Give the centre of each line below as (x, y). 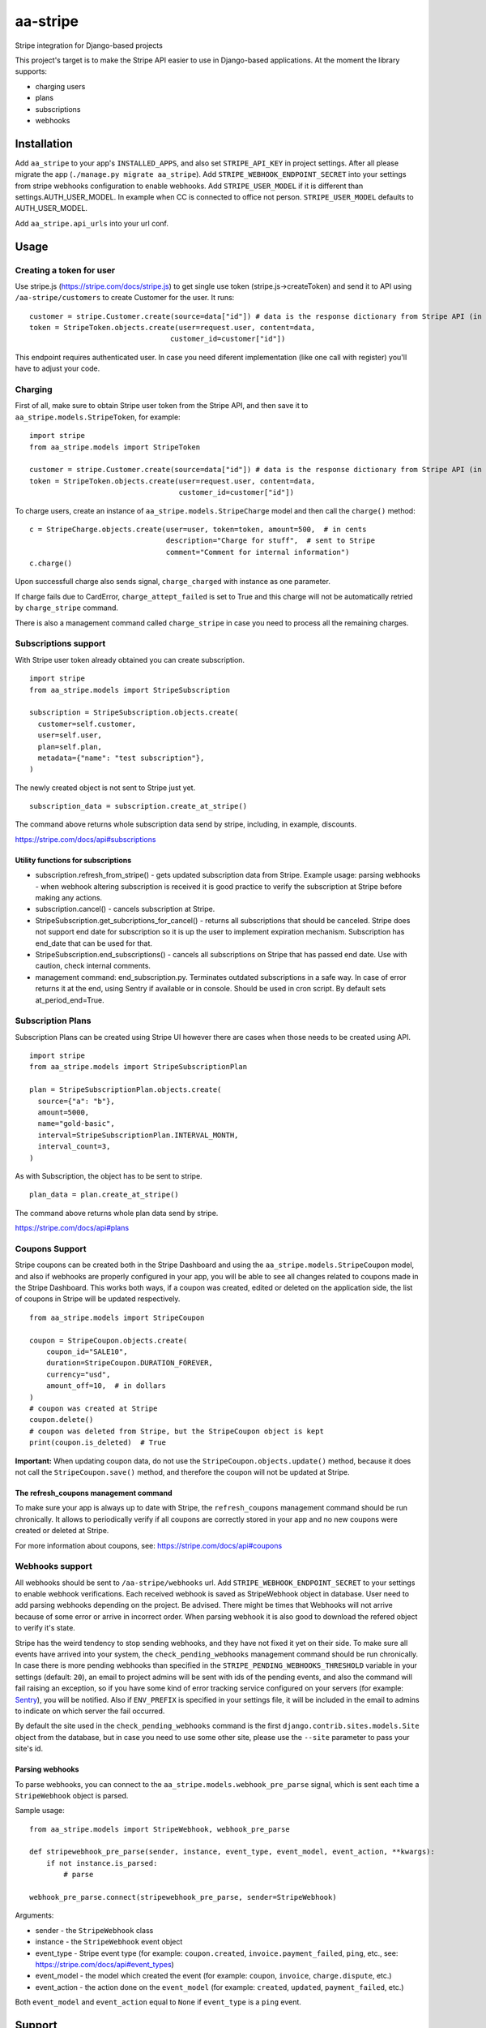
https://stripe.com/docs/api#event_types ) (104, 1964)
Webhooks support (53, 1566)
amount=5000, (64, 1113)
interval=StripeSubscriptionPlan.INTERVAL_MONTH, (138, 1135)
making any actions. (69, 898)
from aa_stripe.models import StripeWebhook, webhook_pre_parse (160, 1829)
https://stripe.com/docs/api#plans (72, 1228)
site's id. (29, 1749)
